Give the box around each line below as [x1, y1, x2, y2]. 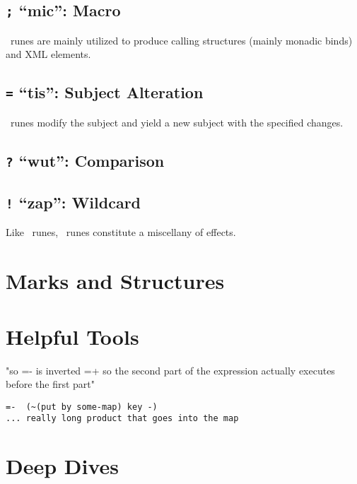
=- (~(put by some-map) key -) [6, 401, 158, 412]
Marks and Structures [6, 266, 225, 295]
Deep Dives [6, 451, 119, 480]
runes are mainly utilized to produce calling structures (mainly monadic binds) [10, 33, 353, 47]
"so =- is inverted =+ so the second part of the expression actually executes [6, 362, 335, 377]
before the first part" [6, 377, 95, 391]
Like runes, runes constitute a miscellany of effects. [6, 225, 236, 240]
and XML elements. [6, 47, 91, 61]
